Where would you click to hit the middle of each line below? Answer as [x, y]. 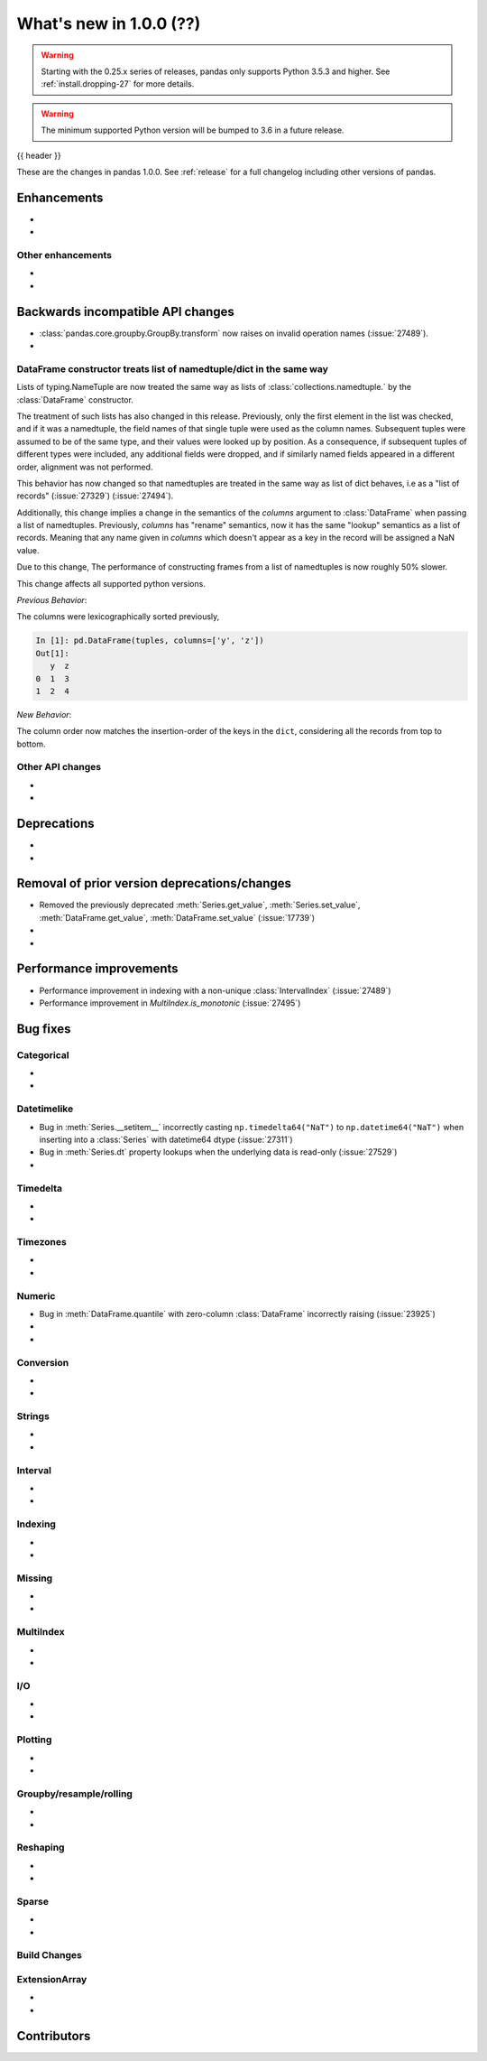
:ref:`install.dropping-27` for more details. [118, 84]
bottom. [31, 744]
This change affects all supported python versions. [111, 583]
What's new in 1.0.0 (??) [109, 23]
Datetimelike [45, 1109]
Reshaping [41, 1848]
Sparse [33, 1901]
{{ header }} [39, 155]
